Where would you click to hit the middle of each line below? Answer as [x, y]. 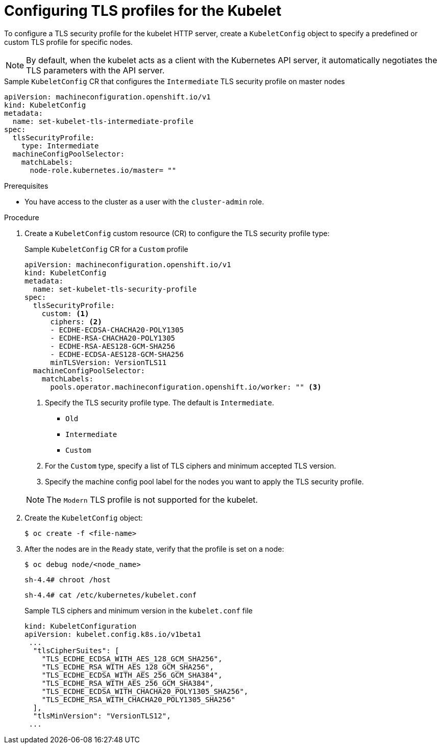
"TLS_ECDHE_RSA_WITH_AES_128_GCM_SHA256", [128, 667]
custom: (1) [65, 313]
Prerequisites [26, 186]
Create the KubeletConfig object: [84, 518]
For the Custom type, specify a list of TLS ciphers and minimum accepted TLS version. [191, 466]
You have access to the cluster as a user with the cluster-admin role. [144, 201]
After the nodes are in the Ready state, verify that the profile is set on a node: [154, 549]
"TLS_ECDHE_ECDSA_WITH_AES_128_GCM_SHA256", [132, 659]
